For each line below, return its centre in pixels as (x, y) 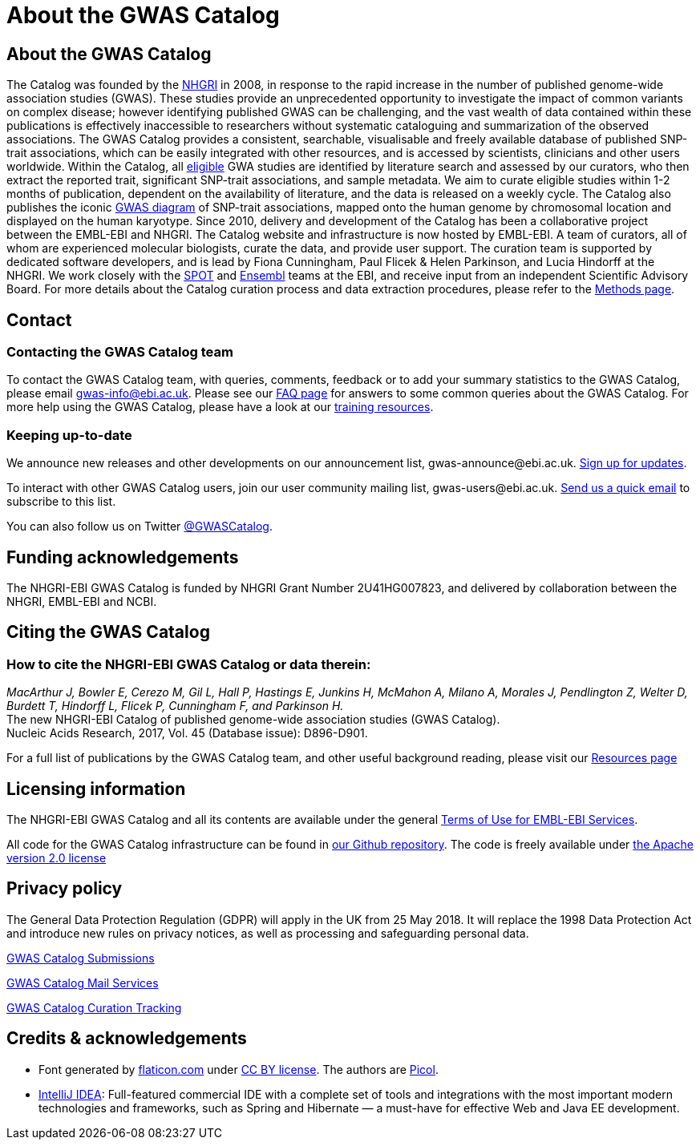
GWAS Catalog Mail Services (83, 983)
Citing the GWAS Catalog (108, 632)
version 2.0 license (57, 858)
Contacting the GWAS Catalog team (120, 352)
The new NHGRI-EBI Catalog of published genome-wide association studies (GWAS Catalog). (253, 720)
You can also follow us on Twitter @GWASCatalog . (140, 527)
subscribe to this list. (61, 502)
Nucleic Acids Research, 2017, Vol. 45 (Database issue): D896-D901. (187, 733)
